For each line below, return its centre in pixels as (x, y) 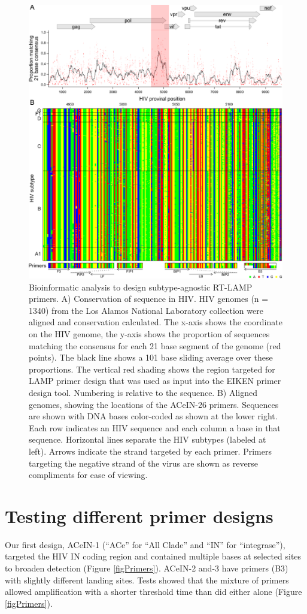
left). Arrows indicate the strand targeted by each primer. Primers (150, 451)
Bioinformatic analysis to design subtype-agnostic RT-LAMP (141, 287)
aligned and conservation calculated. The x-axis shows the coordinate (156, 322)
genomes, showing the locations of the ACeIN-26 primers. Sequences (154, 404)
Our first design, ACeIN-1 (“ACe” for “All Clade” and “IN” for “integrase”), (145, 544)
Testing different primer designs (139, 515)
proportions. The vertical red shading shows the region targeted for (152, 369)
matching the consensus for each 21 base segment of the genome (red (155, 345)
